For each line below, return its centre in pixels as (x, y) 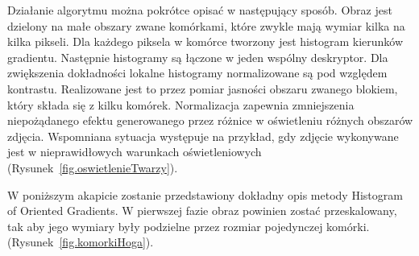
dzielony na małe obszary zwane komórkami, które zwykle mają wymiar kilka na (206, 25)
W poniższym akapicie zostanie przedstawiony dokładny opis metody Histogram (205, 194)
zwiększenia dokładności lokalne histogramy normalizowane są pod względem (197, 73)
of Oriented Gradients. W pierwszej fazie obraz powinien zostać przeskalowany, (202, 211)
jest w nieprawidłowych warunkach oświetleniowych (135, 152)
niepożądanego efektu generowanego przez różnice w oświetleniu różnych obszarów (210, 120)
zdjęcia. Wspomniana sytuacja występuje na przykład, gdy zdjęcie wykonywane (203, 136)
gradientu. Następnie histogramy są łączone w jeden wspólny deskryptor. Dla (198, 57)
